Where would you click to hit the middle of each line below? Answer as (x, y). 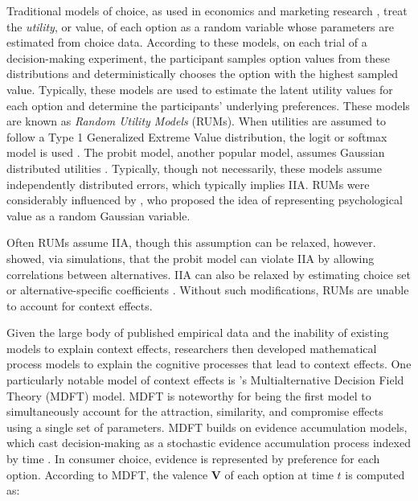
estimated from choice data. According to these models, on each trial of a (187, 42)
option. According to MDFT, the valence (107, 474)
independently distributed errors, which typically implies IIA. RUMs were (188, 184)
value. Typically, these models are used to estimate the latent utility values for (200, 89)
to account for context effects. (80, 305)
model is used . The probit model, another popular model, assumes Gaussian (196, 152)
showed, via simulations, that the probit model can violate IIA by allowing (191, 258)
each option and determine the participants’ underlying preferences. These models (208, 105)
